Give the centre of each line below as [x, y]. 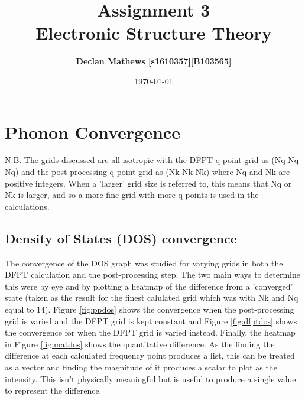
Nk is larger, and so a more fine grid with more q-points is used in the [132, 195]
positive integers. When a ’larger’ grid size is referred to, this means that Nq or [148, 183]
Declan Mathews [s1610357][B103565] [154, 61]
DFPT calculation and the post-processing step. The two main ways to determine [152, 274]
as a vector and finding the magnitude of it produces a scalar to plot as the [141, 367]
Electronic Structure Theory [154, 33]
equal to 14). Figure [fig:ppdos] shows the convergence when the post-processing [150, 309]
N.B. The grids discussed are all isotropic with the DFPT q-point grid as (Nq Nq [152, 160]
